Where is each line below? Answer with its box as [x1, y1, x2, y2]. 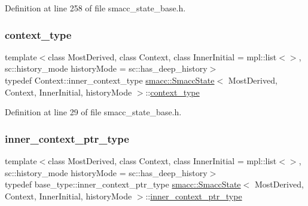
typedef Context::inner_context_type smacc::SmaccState [5, 74, 215, 86]
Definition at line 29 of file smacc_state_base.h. [5, 106, 182, 118]
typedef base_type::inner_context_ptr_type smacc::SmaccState [5, 178, 241, 190]
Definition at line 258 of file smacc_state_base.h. [5, 2, 186, 14]
